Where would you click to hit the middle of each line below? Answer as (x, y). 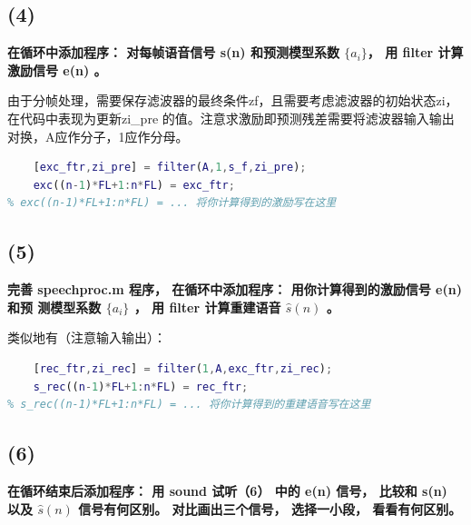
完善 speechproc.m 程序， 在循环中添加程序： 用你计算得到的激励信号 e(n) (235, 289)
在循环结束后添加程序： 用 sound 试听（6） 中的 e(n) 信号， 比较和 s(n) (227, 490)
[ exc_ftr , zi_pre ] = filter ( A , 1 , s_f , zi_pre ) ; (170, 168)
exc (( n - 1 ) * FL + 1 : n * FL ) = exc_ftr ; (134, 185)
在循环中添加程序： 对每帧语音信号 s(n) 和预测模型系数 (173, 52)
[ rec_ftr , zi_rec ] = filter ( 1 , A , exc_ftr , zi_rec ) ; (183, 368)
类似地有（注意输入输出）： (87, 337)
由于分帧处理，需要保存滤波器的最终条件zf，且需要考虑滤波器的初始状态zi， (233, 100)
